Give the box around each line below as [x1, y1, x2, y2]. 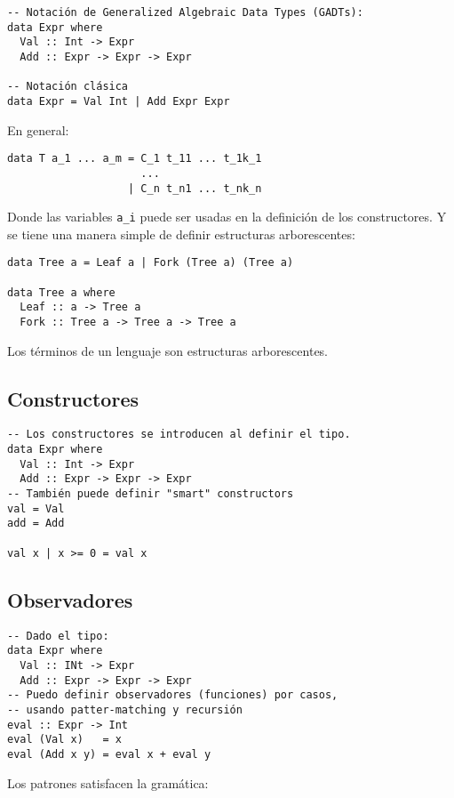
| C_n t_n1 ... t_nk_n [128, 181, 262, 195]
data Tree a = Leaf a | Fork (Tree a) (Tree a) [7, 256, 294, 270]
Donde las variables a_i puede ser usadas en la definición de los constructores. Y [7, 207, 447, 226]
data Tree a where [7, 286, 115, 299]
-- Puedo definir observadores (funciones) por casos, [7, 689, 339, 702]
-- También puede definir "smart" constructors [7, 488, 294, 501]
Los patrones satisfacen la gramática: [7, 773, 209, 792]
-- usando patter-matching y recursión [7, 703, 243, 716]
